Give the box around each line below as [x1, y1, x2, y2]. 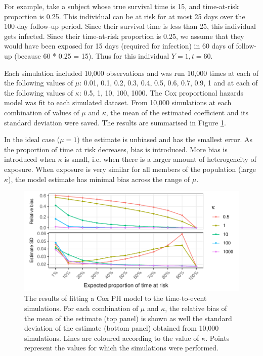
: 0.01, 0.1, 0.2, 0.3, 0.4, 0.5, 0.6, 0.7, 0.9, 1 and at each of [79, 77, 258, 88]
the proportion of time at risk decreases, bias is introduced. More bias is [4, 144, 228, 154]
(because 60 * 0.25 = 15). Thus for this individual [14, 50, 169, 61]
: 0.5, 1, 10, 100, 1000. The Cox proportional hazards [79, 87, 244, 98]
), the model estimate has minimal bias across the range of [8, 173, 190, 184]
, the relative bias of [165, 302, 227, 313]
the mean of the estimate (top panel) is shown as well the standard [24, 313, 232, 323]
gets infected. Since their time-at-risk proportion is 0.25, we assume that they [4, 30, 244, 41]
